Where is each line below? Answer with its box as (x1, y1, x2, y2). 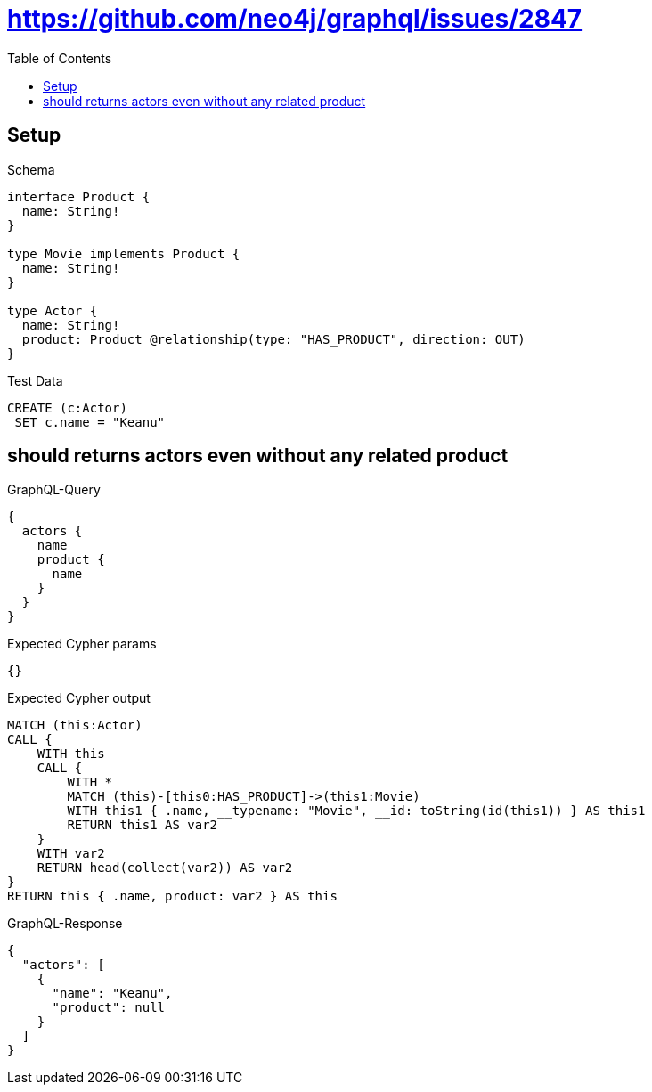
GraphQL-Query (7, 482, 101, 498)
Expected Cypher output (7, 690, 151, 706)
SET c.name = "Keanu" (14, 414, 166, 429)
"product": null (52, 1000, 166, 1015)
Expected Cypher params (7, 636, 157, 652)
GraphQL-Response (7, 916, 123, 932)
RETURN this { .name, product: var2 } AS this (7, 889, 338, 904)
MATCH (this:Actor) (7, 718, 143, 733)
